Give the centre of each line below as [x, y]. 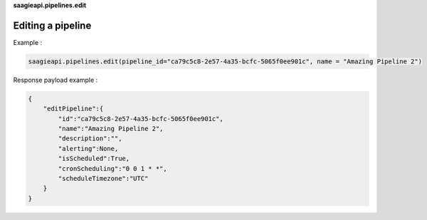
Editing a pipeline [52, 25]
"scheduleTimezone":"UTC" [103, 178]
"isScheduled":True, [94, 159]
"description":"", [90, 138]
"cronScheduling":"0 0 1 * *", [112, 168]
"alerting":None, [88, 148]
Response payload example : [56, 80]
